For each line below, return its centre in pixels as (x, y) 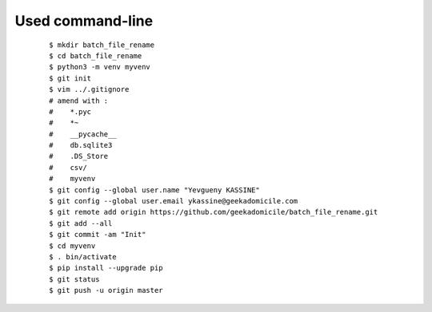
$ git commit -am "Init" (98, 235)
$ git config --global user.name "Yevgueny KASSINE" (154, 190)
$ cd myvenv (72, 246)
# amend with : (79, 101)
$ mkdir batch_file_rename (102, 45)
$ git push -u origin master (106, 290)
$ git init (70, 78)
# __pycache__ (83, 134)
